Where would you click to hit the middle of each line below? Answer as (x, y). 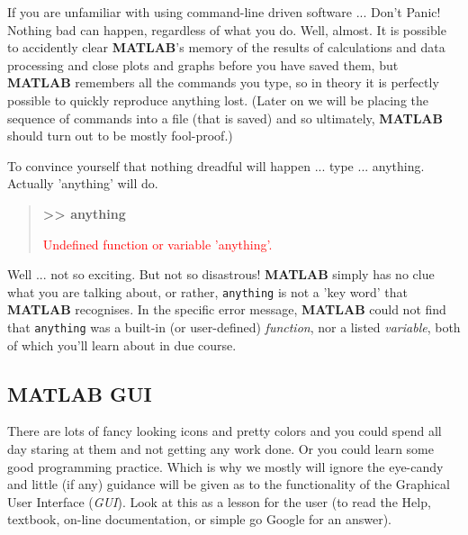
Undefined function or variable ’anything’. (157, 244)
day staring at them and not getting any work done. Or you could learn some (220, 449)
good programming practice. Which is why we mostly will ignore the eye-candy (225, 466)
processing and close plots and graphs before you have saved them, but (203, 64)
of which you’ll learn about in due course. (122, 345)
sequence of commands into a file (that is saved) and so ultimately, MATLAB (225, 118)
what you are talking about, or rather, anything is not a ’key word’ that (207, 291)
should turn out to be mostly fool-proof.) (120, 136)
